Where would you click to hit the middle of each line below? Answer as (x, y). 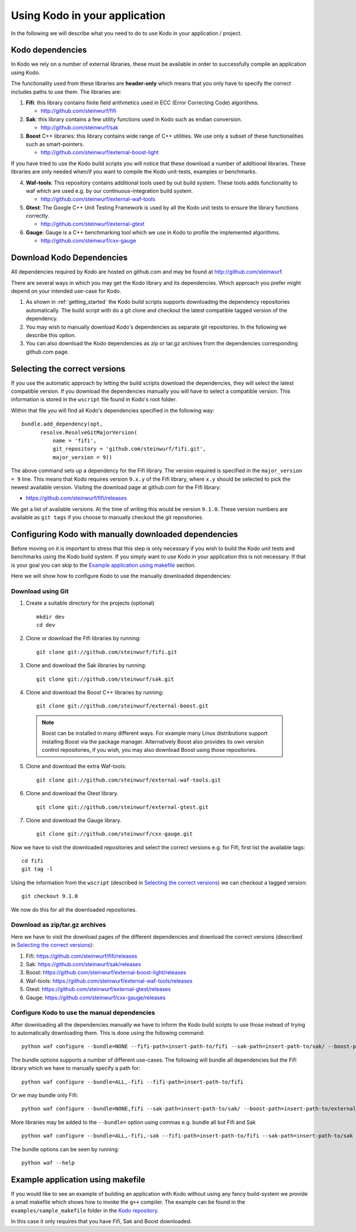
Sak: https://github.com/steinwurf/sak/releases (83, 964)
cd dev (46, 625)
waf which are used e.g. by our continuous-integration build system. (109, 190)
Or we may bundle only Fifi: (44, 1096)
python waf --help (48, 1163)
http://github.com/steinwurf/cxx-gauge (88, 241)
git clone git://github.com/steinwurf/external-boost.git (123, 706)
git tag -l (37, 869)
